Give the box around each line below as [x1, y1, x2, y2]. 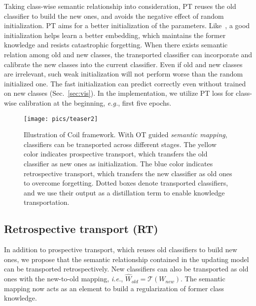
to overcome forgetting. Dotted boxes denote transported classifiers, [24, 178, 228, 188]
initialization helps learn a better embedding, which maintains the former [4, 30, 226, 40]
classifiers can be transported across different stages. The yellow [24, 139, 217, 149]
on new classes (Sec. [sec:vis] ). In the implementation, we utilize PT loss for [4, 88, 234, 98]
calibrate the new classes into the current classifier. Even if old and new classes [4, 59, 243, 69]
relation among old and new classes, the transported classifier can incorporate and [4, 49, 253, 59]
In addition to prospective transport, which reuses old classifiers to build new [4, 244, 237, 255]
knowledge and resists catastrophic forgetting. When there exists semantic [4, 39, 228, 50]
